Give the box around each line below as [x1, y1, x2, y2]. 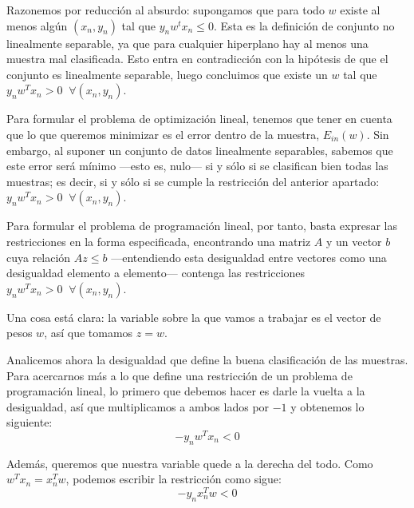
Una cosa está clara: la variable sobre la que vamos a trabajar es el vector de [6, 308, 381, 325]
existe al [340, 2, 380, 18]
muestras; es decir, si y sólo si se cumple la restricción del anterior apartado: [6, 173, 380, 189]
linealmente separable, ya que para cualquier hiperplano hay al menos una [6, 34, 369, 51]
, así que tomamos [44, 324, 133, 341]
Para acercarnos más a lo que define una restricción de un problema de [6, 367, 353, 383]
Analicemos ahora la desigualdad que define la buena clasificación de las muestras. [6, 351, 408, 367]
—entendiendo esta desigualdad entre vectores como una [111, 248, 387, 265]
